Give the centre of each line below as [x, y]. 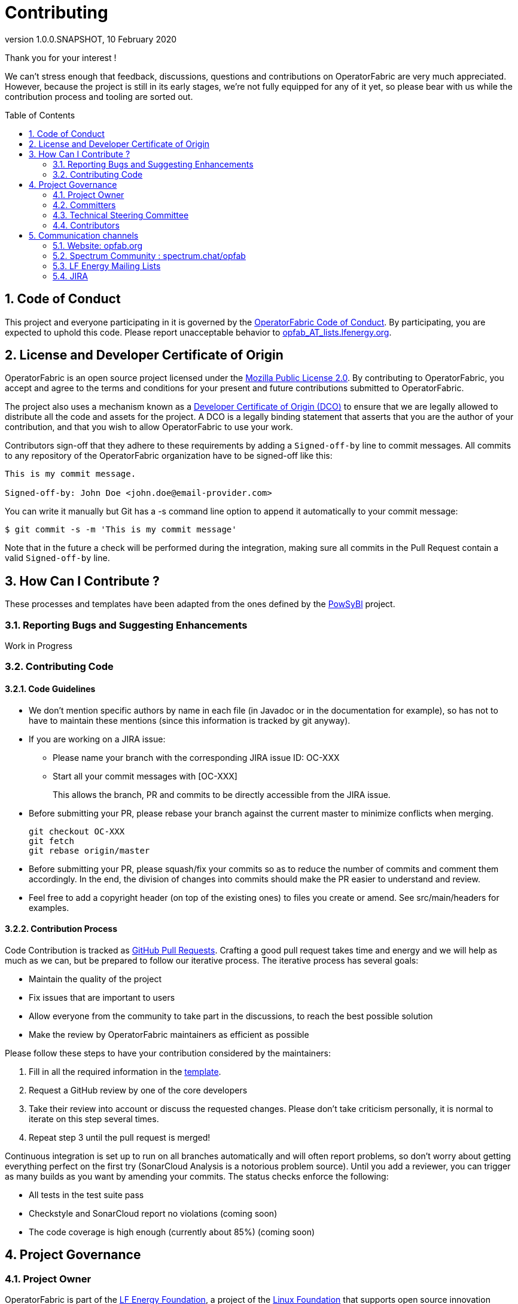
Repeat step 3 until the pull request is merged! [120, 1137]
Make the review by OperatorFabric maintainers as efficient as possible [169, 1034]
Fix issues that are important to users [102, 997]
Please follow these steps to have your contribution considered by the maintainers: [168, 1053]
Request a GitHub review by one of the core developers [138, 1090]
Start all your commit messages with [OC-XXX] [145, 776]
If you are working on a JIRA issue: [97, 739]
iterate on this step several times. [94, 1119]
